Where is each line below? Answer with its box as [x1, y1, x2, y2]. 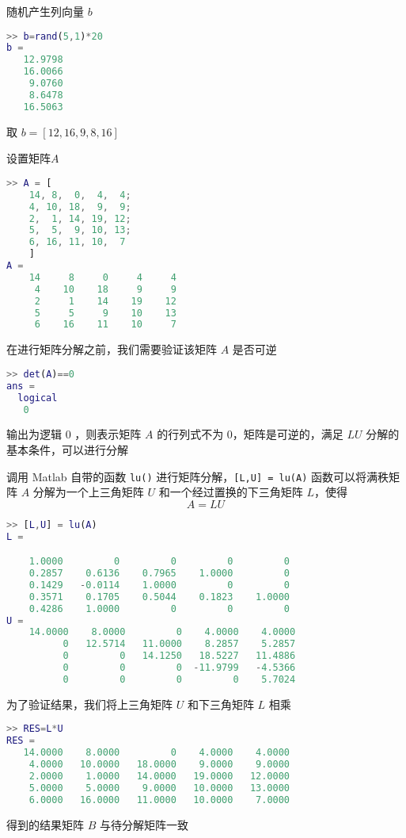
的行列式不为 [157, 426, 224, 442]
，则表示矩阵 [74, 426, 142, 442]
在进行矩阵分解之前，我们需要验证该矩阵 [6, 341, 217, 358]
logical [17, 392, 58, 404]
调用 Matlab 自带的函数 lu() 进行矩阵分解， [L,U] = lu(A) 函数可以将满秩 [6, 468, 389, 484]
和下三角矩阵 [187, 695, 254, 712]
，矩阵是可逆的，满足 [232, 426, 343, 442]
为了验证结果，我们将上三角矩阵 [6, 695, 173, 712]
